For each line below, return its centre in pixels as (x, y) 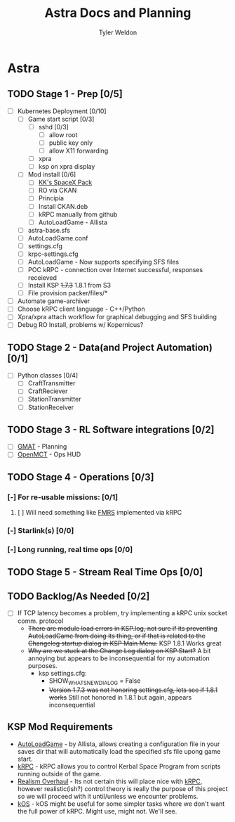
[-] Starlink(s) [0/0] (41, 531)
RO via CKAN (58, 191)
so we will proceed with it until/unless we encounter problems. (108, 796)
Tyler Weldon (118, 32)
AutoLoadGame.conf (58, 238)
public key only (71, 143)
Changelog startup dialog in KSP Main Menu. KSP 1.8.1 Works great (125, 643)
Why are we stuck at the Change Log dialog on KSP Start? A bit (119, 651)
